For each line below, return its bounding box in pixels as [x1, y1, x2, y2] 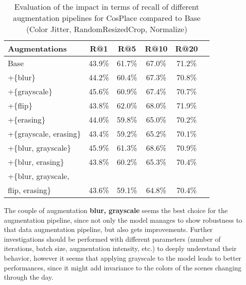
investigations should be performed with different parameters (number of [4, 233, 221, 244]
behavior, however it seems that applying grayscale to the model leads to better [4, 252, 242, 263]
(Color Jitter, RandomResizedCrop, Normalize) [26, 23, 188, 35]
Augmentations [8, 43, 67, 54]
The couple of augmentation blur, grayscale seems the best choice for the [4, 205, 228, 215]
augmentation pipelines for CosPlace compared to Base [13, 12, 201, 23]
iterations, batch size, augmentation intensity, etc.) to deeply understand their [4, 243, 237, 253]
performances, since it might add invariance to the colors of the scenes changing [4, 262, 242, 272]
